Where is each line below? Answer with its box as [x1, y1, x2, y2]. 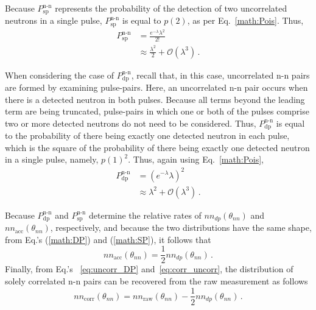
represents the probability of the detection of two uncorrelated [55, 2, 287, 14]
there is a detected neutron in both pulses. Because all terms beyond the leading [5, 93, 305, 105]
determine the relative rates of [89, 208, 202, 221]
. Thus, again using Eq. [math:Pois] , [128, 153, 264, 166]
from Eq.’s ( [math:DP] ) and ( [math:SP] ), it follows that [5, 233, 211, 245]
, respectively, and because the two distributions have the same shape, [50, 221, 312, 234]
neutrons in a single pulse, [5, 14, 102, 27]
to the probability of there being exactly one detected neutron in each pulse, [5, 129, 290, 142]
